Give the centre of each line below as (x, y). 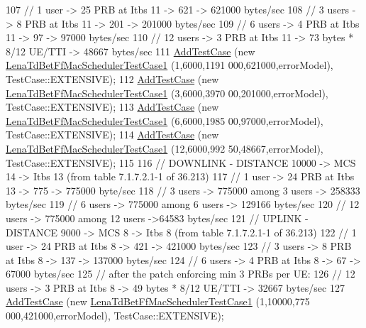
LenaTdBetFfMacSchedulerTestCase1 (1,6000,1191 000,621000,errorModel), (170, 65)
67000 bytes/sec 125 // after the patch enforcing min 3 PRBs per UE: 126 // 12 (181, 274)
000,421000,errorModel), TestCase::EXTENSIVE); (115, 316)
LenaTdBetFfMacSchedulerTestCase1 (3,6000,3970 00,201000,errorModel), (167, 93)
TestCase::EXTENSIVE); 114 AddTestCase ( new (112, 135)
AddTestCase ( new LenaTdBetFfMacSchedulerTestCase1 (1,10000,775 (158, 301)
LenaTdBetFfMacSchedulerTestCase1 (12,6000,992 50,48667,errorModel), (165, 148)
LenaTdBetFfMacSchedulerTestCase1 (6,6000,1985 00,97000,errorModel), (165, 120)
